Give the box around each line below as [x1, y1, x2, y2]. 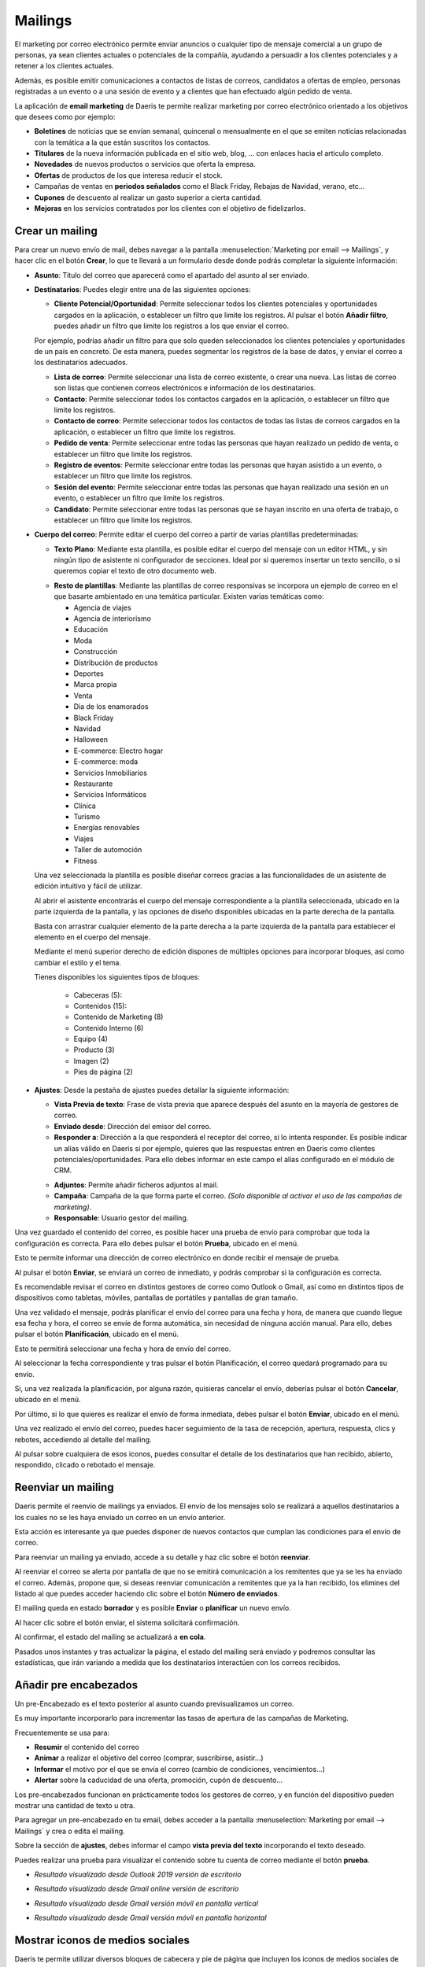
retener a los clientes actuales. [14, 61, 114, 71]
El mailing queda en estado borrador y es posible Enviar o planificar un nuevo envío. [14, 1603, 291, 1613]
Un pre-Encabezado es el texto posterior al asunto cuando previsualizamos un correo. [14, 1699, 294, 1708]
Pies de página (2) [73, 1067, 133, 1077]
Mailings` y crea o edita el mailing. [14, 1826, 125, 1836]
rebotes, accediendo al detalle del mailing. [14, 1434, 153, 1444]
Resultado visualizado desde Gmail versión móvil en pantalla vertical [34, 1899, 259, 1908]
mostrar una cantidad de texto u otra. [14, 1801, 135, 1810]
